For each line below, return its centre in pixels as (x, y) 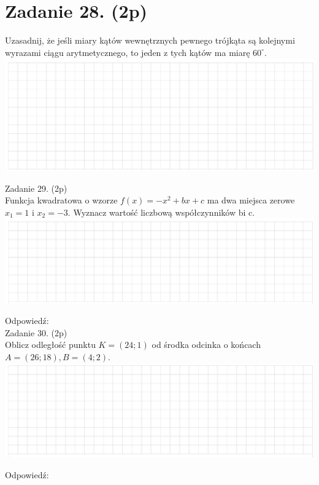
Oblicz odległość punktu (50, 345)
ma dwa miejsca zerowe (251, 200)
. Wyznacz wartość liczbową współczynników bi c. (161, 212)
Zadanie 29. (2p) (36, 188)
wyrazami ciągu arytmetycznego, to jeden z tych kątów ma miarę (128, 52)
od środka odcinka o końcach (206, 345)
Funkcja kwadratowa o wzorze (61, 200)
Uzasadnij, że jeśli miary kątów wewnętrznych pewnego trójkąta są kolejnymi (150, 40)
